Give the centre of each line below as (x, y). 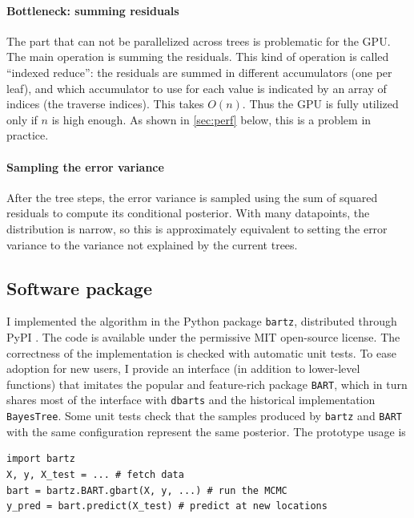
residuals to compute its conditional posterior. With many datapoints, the (188, 213)
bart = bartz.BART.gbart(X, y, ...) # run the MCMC (147, 490)
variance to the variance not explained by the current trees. (152, 244)
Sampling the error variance (85, 166)
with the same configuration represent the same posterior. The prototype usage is (206, 431)
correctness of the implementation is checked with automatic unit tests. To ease (201, 352)
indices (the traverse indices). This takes (105, 104)
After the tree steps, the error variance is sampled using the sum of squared (192, 197)
